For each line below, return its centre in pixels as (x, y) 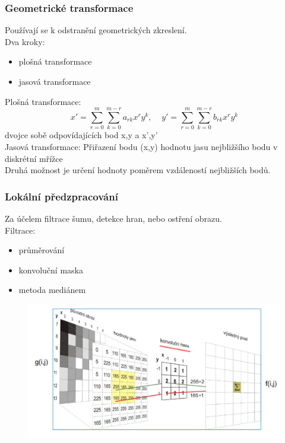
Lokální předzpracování (61, 196)
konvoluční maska (51, 270)
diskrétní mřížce (34, 158)
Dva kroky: (25, 41)
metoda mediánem (52, 290)
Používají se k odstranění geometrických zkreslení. (96, 30)
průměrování (42, 250)
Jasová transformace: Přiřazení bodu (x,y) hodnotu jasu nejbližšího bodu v (141, 146)
